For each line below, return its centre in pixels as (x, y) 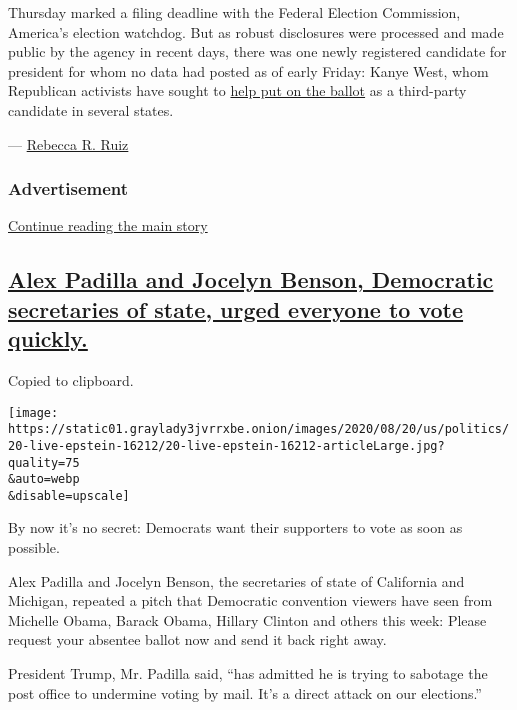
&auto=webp (44, 479)
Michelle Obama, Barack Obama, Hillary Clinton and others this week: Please (247, 619)
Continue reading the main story (108, 225)
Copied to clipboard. (71, 379)
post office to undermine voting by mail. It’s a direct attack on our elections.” (245, 692)
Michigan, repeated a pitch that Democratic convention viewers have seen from (250, 600)
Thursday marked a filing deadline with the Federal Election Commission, (234, 12)
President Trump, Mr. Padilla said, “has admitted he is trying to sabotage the (248, 673)
